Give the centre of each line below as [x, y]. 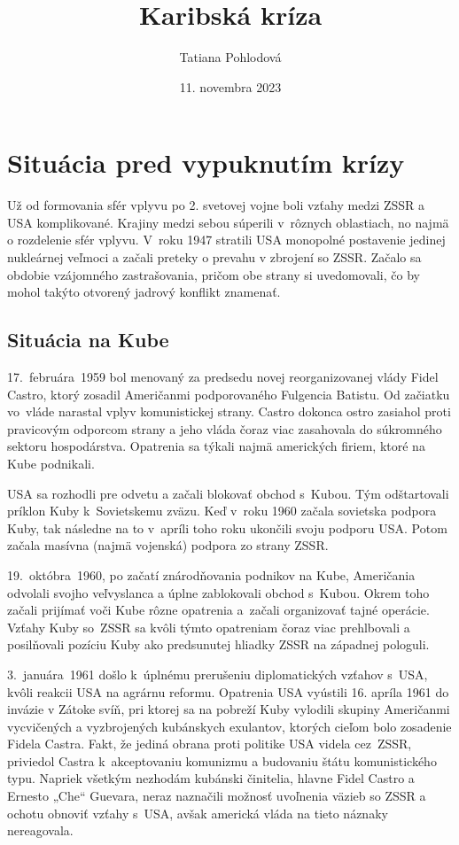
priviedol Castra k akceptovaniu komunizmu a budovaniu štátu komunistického [222, 760]
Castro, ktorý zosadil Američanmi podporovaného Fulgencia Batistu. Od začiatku [229, 394]
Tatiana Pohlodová [230, 57]
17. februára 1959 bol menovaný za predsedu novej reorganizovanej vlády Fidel [223, 377]
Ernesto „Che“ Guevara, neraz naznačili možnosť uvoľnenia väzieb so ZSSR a [217, 796]
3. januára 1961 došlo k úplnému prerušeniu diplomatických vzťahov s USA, [218, 674]
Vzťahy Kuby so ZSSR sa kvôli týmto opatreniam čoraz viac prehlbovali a [209, 627]
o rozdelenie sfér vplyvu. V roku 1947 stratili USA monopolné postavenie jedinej [226, 240]
